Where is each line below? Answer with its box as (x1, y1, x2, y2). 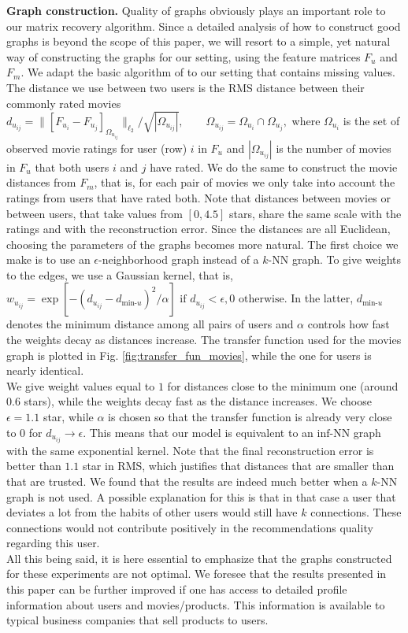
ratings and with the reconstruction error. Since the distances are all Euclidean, (6, 220, 391, 237)
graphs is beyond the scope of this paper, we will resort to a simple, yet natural (6, 33, 391, 50)
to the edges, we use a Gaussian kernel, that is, (6, 266, 233, 283)
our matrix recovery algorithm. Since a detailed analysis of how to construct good (6, 17, 401, 34)
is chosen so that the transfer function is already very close (108, 409, 392, 425)
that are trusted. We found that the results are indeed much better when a (6, 472, 368, 489)
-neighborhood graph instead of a (98, 251, 259, 268)
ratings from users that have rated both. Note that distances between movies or (6, 189, 391, 205)
